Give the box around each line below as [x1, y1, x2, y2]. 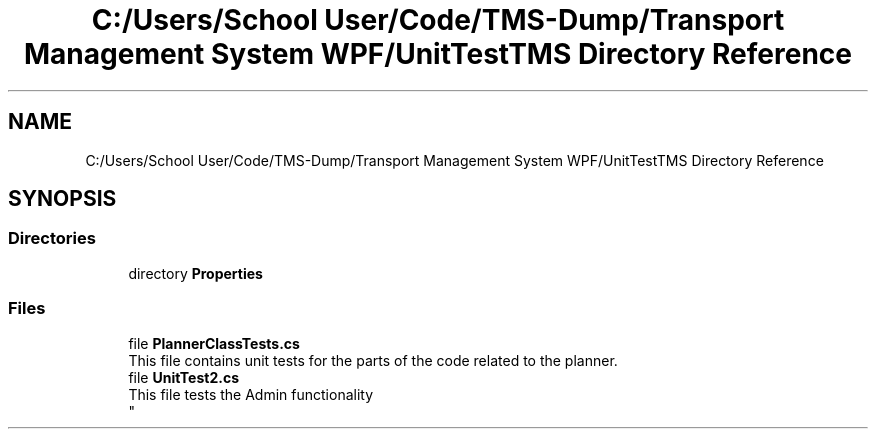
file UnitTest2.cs [128, 368, 239, 386]
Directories [8, 228, 96, 249]
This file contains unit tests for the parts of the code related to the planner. [128, 351, 618, 369]
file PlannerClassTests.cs [128, 334, 300, 352]
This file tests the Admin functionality [128, 385, 374, 403]
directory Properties [128, 264, 263, 282]
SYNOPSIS [8, 186, 117, 212]
